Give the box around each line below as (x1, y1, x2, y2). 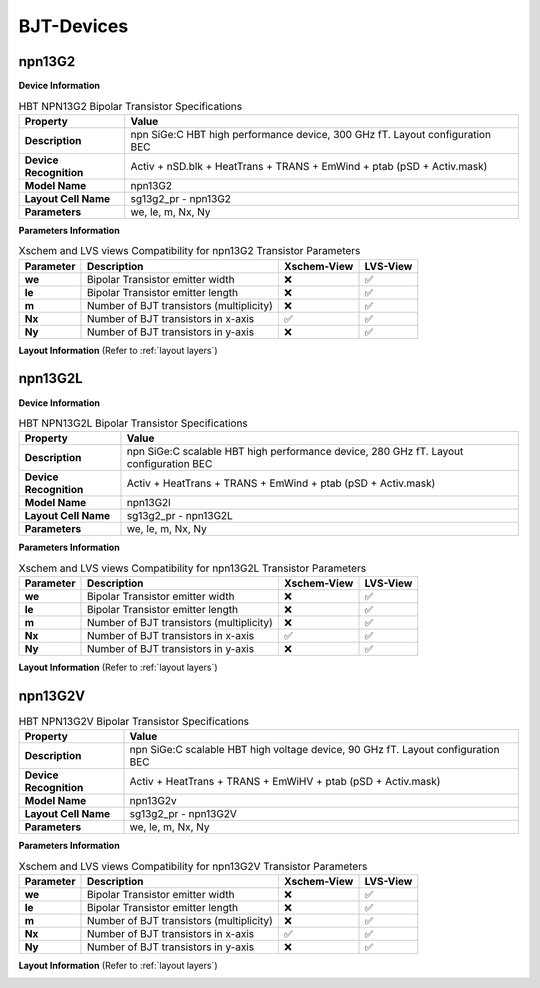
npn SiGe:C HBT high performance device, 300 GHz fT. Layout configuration (130, 127, 492, 141)
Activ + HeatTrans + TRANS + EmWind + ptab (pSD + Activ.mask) (126, 476, 436, 490)
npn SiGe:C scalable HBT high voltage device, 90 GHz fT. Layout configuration (129, 743, 500, 757)
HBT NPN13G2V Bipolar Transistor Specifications (18, 715, 250, 729)
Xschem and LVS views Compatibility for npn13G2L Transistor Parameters (18, 561, 367, 575)
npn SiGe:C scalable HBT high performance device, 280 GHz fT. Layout (126, 445, 464, 459)
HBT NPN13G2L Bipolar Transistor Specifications (18, 416, 249, 430)
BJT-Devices (18, 15, 129, 37)
